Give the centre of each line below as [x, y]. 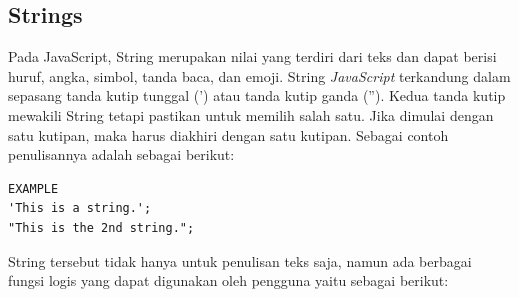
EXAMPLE [33, 188]
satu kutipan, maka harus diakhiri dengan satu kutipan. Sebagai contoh [228, 134]
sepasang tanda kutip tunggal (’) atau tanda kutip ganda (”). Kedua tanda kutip [257, 95]
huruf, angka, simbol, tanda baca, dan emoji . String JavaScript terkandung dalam [259, 75]
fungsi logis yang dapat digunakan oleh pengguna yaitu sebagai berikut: [228, 280]
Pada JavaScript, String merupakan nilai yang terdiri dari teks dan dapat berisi [252, 56]
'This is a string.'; [80, 208]
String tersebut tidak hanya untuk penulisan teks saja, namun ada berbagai [240, 260]
